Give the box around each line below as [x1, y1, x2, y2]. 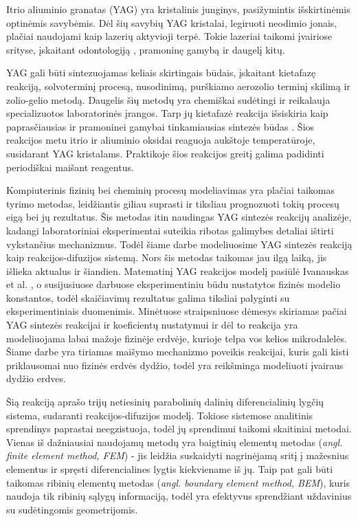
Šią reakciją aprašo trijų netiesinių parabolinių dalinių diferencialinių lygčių [6, 395, 324, 409]
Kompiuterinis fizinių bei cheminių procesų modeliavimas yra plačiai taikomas [6, 183, 335, 197]
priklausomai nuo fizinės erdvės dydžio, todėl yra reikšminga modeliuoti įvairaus [6, 357, 344, 372]
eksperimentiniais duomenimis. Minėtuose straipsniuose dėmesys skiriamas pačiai [6, 304, 347, 318]
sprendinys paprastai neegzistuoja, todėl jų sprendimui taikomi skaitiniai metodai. [6, 421, 352, 436]
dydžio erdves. [6, 371, 66, 386]
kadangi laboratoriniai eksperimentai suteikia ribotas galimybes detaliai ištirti [6, 223, 334, 237]
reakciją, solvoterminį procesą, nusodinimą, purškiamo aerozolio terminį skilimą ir [6, 78, 350, 93]
